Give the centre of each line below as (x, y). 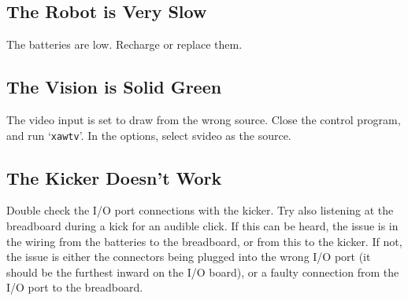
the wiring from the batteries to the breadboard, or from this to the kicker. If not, (204, 241)
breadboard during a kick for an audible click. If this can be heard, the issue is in (202, 226)
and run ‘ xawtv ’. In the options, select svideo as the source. (149, 135)
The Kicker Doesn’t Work (114, 177)
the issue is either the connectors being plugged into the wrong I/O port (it (189, 257)
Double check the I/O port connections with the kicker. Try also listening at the (200, 210)
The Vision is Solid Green (114, 87)
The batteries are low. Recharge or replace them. (124, 44)
